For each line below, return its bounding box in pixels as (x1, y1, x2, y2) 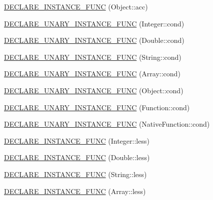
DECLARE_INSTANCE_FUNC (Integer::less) (4, 135, 149, 146)
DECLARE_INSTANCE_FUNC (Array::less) (4, 186, 146, 196)
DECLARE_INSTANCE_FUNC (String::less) (4, 169, 147, 179)
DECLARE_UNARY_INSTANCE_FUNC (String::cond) (4, 51, 181, 62)
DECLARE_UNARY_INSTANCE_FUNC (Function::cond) (4, 102, 190, 112)
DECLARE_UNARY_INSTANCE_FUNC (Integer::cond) (4, 18, 184, 28)
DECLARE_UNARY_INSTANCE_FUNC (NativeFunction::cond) (4, 119, 210, 129)
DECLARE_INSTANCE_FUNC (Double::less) (4, 152, 150, 163)
